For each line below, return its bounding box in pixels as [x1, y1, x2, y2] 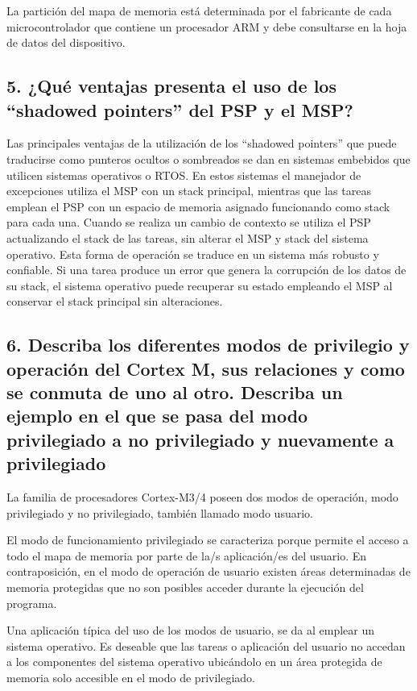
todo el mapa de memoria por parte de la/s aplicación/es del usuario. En [6, 547, 367, 564]
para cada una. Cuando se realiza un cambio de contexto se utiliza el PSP [6, 214, 371, 231]
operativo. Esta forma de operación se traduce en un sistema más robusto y [6, 245, 379, 262]
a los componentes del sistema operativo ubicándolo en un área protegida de [6, 653, 382, 670]
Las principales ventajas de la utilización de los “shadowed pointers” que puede [6, 135, 397, 152]
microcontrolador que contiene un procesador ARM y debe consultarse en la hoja [6, 18, 407, 35]
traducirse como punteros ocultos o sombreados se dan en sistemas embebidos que [6, 150, 411, 167]
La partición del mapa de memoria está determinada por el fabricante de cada [6, 2, 392, 19]
